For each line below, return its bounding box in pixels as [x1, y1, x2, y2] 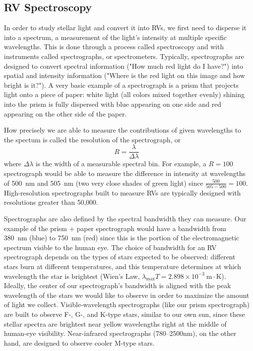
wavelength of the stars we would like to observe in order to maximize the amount [4, 290, 250, 300]
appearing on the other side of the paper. [4, 108, 127, 118]
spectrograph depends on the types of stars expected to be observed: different [4, 252, 235, 262]
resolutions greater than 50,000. [4, 197, 98, 207]
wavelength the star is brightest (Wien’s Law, [4, 271, 140, 281]
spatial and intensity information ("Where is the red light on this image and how [4, 70, 245, 80]
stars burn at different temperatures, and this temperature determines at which [4, 261, 241, 272]
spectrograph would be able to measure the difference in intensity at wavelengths [4, 168, 246, 178]
